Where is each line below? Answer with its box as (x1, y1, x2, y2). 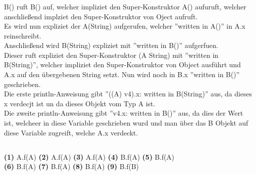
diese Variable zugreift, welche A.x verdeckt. (4, 127, 138, 137)
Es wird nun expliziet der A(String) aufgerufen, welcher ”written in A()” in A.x (4, 21, 246, 31)
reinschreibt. (4, 30, 42, 41)
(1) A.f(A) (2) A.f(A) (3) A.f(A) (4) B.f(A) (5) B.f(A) (4, 151, 175, 162)
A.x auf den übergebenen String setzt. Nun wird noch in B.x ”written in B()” (4, 69, 240, 80)
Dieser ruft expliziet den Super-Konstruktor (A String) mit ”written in (4, 49, 219, 60)
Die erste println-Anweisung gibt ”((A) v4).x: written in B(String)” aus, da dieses (4, 88, 252, 99)
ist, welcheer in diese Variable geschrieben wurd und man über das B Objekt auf (4, 118, 249, 128)
